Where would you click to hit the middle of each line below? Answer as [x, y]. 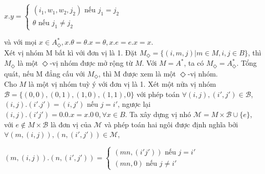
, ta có [194, 63]
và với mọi [20, 42]
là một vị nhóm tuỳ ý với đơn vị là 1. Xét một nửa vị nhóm [122, 84]
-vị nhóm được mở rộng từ [91, 63]
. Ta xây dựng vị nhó [158, 114]
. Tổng [247, 63]
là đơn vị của [71, 124]
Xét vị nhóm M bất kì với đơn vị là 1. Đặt [71, 52]
